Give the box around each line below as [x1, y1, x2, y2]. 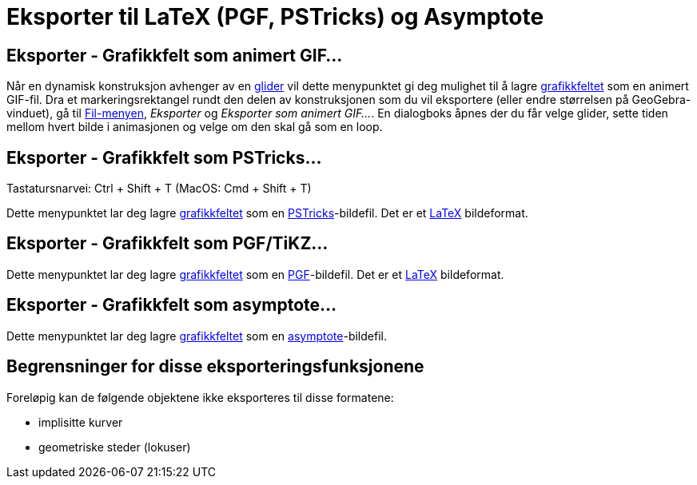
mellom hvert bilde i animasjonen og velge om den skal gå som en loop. [6, 120, 383, 134]
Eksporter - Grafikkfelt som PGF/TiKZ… [6, 233, 329, 254]
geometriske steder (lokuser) [38, 439, 191, 454]
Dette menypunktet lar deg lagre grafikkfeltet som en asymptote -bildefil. [6, 328, 387, 343]
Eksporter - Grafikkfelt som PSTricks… [6, 147, 322, 168]
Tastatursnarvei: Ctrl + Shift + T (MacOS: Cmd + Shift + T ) [6, 181, 312, 196]
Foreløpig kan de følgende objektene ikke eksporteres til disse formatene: [6, 390, 394, 404]
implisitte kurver [38, 415, 123, 429]
